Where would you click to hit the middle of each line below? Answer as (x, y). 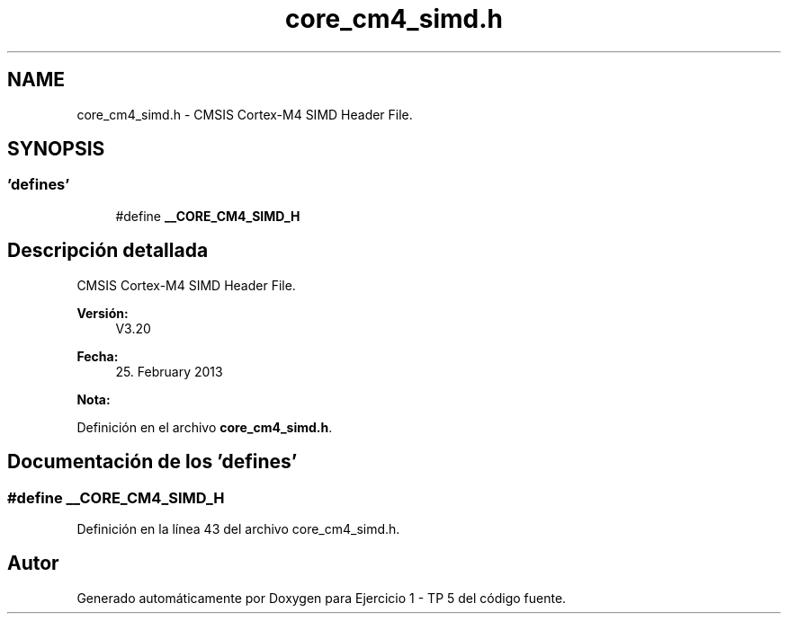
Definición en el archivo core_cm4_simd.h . (205, 427)
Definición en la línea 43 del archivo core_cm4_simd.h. (238, 528)
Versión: (103, 313)
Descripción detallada (108, 251)
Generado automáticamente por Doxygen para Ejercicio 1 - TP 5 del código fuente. (322, 598)
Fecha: (98, 356)
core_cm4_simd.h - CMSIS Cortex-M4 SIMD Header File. (245, 114)
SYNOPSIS (56, 149)
